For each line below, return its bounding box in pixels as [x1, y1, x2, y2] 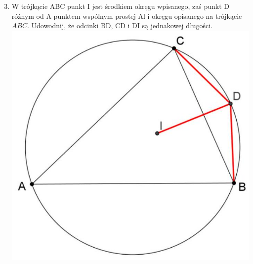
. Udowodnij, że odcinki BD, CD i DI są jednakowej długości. [27, 20, 213, 31]
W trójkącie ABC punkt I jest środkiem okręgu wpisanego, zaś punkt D [11, 1, 230, 11]
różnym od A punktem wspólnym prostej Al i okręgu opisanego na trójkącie [11, 10, 242, 21]
